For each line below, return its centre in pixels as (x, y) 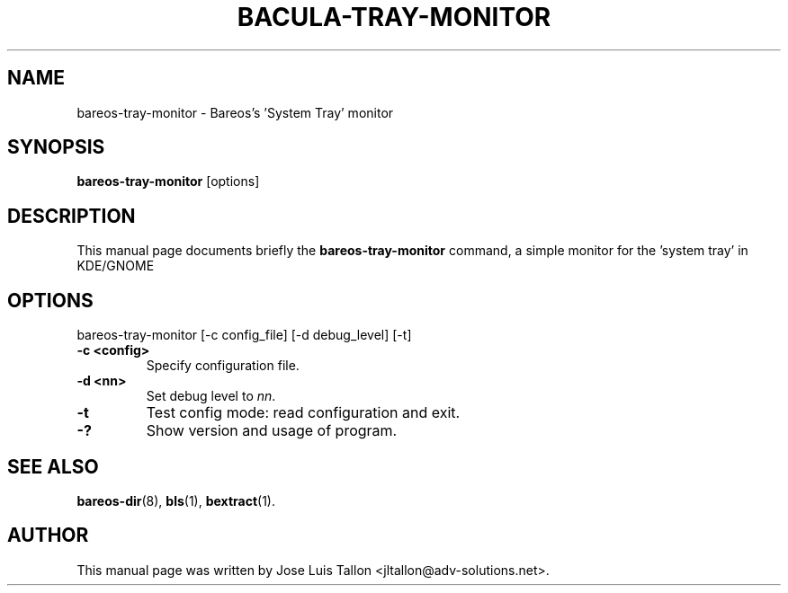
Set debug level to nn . (211, 396)
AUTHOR (48, 535)
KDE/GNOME (116, 266)
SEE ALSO (53, 466)
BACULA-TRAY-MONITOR (394, 17)
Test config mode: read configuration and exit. (303, 413)
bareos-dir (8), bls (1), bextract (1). (176, 500)
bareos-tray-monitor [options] (168, 181)
